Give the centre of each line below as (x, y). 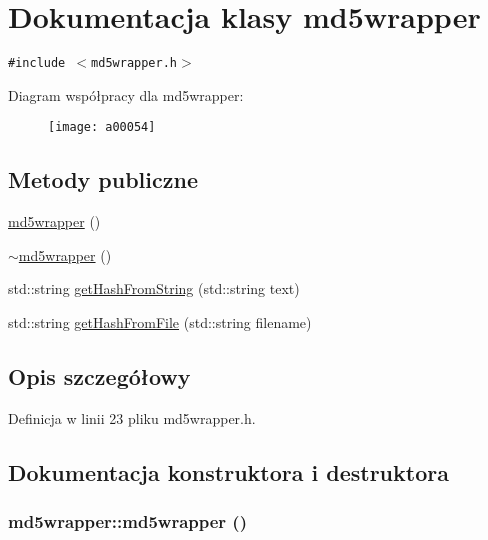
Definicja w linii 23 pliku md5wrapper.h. (132, 417)
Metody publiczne (103, 179)
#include (37, 63)
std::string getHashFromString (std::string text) (154, 288)
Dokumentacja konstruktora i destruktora (228, 471)
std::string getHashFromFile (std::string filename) (160, 322)
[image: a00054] (102, 127)
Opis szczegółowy (99, 376)
